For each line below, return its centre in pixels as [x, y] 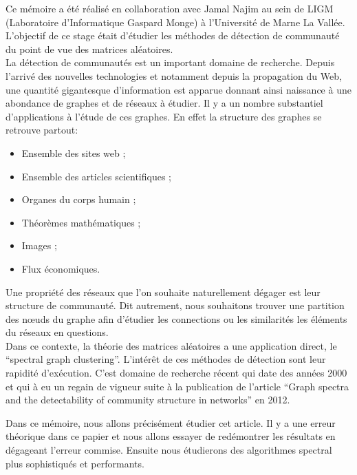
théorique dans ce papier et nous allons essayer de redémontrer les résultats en [171, 436]
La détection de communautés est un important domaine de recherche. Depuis [170, 62]
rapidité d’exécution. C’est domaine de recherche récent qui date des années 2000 [176, 373]
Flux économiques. [61, 268]
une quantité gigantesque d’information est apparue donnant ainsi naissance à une [178, 89]
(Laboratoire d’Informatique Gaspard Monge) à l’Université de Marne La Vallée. [175, 22]
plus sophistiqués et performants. [75, 463]
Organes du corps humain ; [79, 199]
